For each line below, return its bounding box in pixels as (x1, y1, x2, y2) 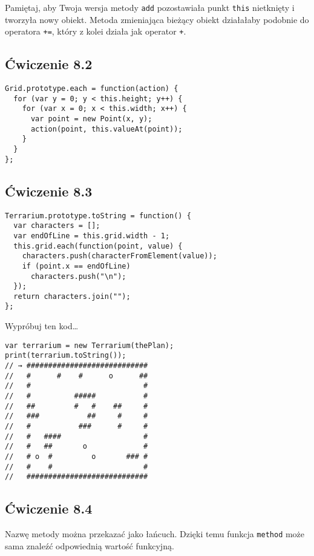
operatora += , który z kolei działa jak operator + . (5, 25, 186, 38)
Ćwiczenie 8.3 (5, 181, 93, 200)
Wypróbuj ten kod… (5, 320, 79, 332)
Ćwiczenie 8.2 (5, 55, 93, 73)
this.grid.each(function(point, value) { (13, 241, 183, 250)
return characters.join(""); (13, 292, 131, 301)
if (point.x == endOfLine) (22, 261, 131, 270)
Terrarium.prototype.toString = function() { (5, 211, 191, 220)
